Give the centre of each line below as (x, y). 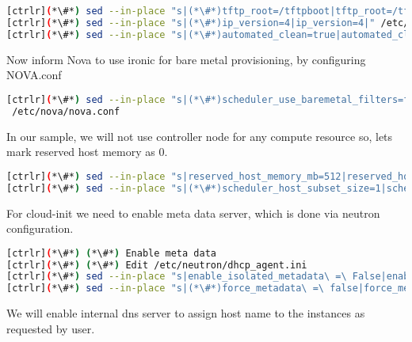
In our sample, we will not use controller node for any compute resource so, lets (200, 136)
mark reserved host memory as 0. (87, 152)
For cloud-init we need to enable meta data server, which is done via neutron (193, 213)
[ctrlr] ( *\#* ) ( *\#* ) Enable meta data (111, 253)
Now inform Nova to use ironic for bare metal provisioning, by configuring (186, 59)
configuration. (40, 228)
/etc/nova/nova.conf (66, 111)
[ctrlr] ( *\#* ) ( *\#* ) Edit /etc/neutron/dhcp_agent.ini (157, 265)
